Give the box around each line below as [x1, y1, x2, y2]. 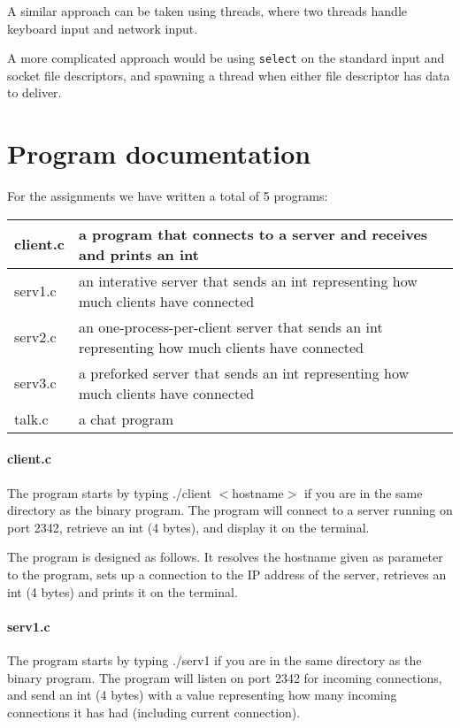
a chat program [78, 408, 174, 429]
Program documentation [7, 135, 311, 172]
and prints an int [78, 243, 199, 264]
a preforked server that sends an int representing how [78, 362, 410, 383]
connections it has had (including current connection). [7, 702, 301, 721]
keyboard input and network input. [7, 19, 198, 37]
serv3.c [14, 372, 57, 394]
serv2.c [14, 326, 57, 348]
